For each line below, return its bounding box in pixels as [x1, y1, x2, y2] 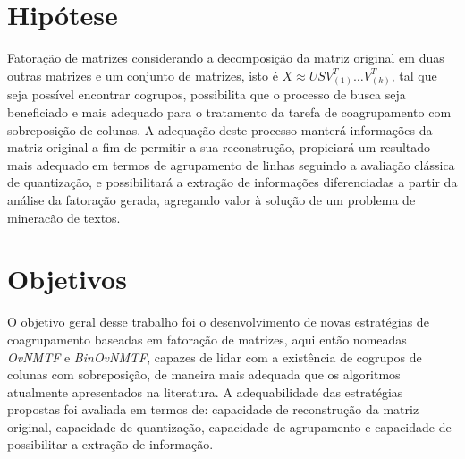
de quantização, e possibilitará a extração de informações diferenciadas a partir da [7, 173, 458, 191]
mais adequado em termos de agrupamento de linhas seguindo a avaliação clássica [7, 155, 455, 174]
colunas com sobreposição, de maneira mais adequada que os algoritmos [7, 365, 401, 384]
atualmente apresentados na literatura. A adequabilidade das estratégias [7, 382, 403, 401]
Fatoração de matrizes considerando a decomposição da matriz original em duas [7, 48, 444, 67]
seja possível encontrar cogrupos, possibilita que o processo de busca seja [7, 85, 406, 104]
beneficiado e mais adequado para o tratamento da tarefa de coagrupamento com [7, 103, 452, 122]
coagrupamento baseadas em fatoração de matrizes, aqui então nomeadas [7, 329, 407, 348]
